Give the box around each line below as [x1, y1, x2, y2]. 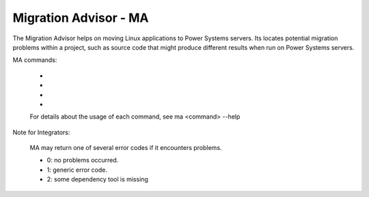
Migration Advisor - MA [12, 10, 149, 25]
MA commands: [12, 56, 57, 64]
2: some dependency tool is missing [46, 175, 148, 183]
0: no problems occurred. [46, 156, 119, 164]
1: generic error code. [46, 166, 108, 174]
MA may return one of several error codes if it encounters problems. [29, 144, 222, 152]
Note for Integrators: [12, 128, 70, 136]
